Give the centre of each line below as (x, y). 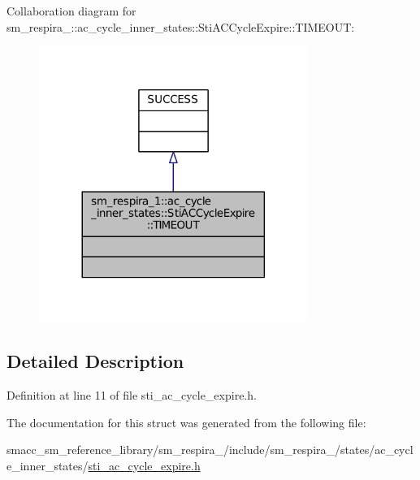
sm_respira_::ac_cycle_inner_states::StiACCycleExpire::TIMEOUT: (181, 26)
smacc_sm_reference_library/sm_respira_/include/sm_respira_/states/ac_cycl (210, 450)
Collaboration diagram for (71, 11)
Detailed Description (95, 361)
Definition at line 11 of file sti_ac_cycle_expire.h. (132, 394)
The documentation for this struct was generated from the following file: (186, 422)
